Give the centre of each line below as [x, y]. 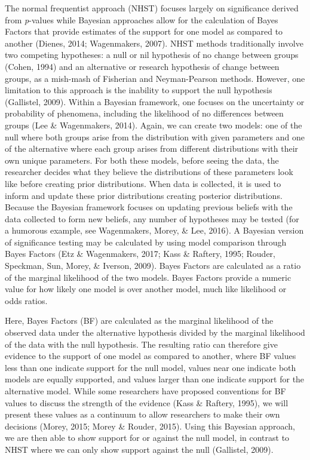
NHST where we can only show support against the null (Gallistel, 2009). [139, 449]
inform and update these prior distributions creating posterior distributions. [144, 195]
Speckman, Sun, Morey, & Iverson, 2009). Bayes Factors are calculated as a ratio [153, 266]
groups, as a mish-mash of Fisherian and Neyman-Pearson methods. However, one [155, 78]
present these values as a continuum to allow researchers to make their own [142, 414]
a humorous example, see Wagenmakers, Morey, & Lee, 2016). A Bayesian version [154, 230]
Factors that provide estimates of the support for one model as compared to [144, 31]
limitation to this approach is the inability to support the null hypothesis [139, 90]
